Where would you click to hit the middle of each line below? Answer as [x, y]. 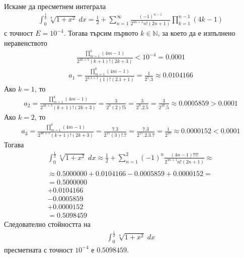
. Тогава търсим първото [101, 33]
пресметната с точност [38, 249]
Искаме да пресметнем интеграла [55, 6]
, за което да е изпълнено [196, 33]
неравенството [26, 43]
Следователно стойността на [47, 224]
